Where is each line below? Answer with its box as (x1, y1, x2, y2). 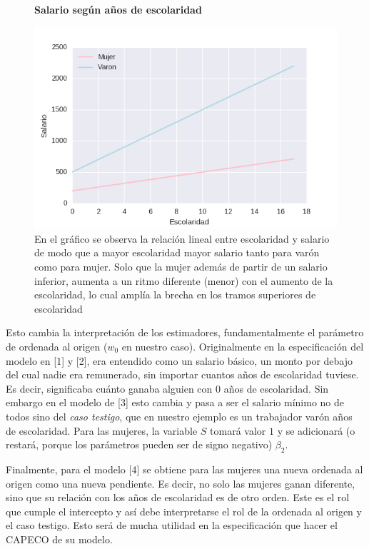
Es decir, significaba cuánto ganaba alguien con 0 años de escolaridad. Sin (6, 381, 329, 396)
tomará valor (210, 423, 266, 438)
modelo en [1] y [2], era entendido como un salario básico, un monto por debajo (6, 353, 353, 368)
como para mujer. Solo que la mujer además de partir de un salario (34, 259, 328, 274)
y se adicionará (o (277, 423, 355, 438)
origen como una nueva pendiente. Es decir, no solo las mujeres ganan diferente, (6, 475, 355, 490)
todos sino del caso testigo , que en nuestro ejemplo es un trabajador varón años (6, 408, 353, 423)
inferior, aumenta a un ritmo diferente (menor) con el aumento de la (34, 273, 333, 288)
